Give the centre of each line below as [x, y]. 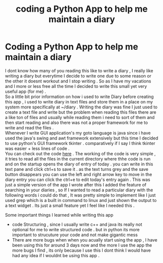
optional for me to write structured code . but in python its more [76, 229]
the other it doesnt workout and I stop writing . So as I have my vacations [78, 81]
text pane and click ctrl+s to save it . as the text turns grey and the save [77, 169]
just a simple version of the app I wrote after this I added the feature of [76, 184]
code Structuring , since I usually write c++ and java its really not [77, 224]
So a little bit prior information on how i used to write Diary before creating [80, 97]
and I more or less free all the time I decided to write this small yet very [76, 86]
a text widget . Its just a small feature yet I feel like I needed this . [70, 205]
